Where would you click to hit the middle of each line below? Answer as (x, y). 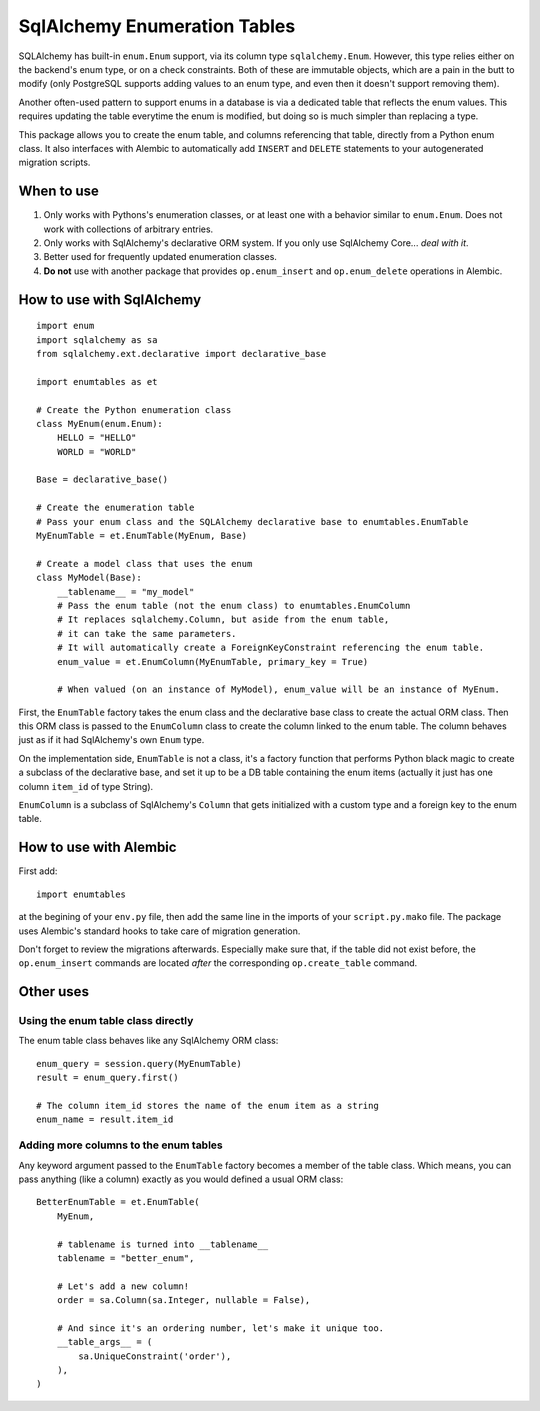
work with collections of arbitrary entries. (128, 229)
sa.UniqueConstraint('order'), (155, 1356)
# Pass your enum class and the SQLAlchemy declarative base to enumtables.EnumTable (252, 521)
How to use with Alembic (97, 847)
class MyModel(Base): (89, 578)
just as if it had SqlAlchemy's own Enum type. (111, 740)
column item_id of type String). (86, 786)
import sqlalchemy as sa (97, 339)
